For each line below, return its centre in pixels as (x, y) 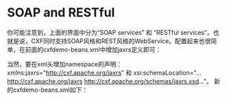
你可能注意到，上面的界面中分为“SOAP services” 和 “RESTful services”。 (110, 32)
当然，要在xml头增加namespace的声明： (64, 64)
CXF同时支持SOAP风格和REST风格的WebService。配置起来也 (118, 41)
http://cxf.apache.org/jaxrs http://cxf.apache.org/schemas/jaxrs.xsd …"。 (110, 81)
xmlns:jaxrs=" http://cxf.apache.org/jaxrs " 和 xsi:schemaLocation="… (104, 73)
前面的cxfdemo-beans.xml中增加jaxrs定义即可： (93, 49)
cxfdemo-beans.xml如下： (50, 90)
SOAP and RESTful (61, 13)
